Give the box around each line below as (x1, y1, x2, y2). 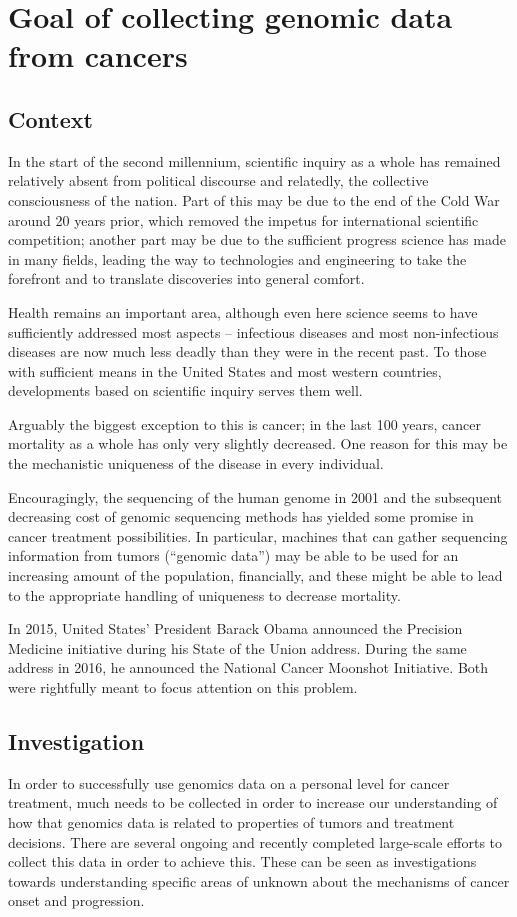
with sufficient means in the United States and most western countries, (8, 360, 442, 381)
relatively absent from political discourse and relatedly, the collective (8, 170, 429, 191)
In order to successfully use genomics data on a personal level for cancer (8, 772, 450, 793)
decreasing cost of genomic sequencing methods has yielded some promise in (8, 506, 474, 527)
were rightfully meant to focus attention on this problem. (8, 677, 358, 698)
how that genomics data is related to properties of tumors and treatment (8, 812, 455, 832)
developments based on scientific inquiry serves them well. (8, 380, 363, 401)
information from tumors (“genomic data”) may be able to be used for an (8, 545, 459, 566)
